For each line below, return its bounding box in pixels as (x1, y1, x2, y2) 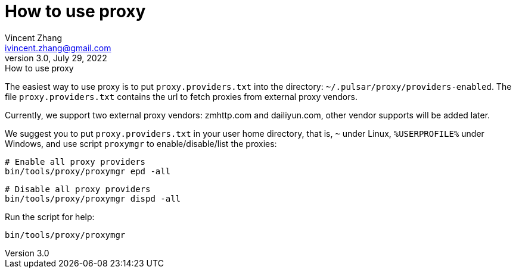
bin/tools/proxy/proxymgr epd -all (5, 166, 171, 176)
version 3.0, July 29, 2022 (5, 52, 107, 63)
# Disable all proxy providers (5, 184, 151, 194)
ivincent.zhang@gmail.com (5, 42, 111, 53)
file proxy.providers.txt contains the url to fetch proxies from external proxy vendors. (5, 91, 358, 102)
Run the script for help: (5, 211, 95, 222)
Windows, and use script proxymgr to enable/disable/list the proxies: (5, 138, 277, 149)
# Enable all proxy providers (5, 156, 146, 167)
